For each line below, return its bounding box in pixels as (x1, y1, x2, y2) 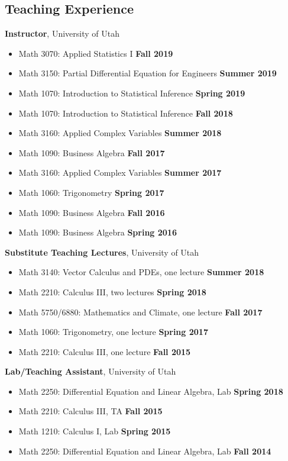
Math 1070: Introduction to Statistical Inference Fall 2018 (18, 107, 233, 119)
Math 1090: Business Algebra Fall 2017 (18, 146, 165, 159)
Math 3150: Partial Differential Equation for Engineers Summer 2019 (18, 67, 277, 79)
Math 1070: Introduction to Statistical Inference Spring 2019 (18, 86, 245, 99)
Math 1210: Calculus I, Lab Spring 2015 (18, 425, 171, 437)
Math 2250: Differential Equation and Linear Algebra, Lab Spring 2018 (18, 385, 283, 397)
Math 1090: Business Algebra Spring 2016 (18, 226, 177, 238)
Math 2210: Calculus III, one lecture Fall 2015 (18, 345, 191, 357)
